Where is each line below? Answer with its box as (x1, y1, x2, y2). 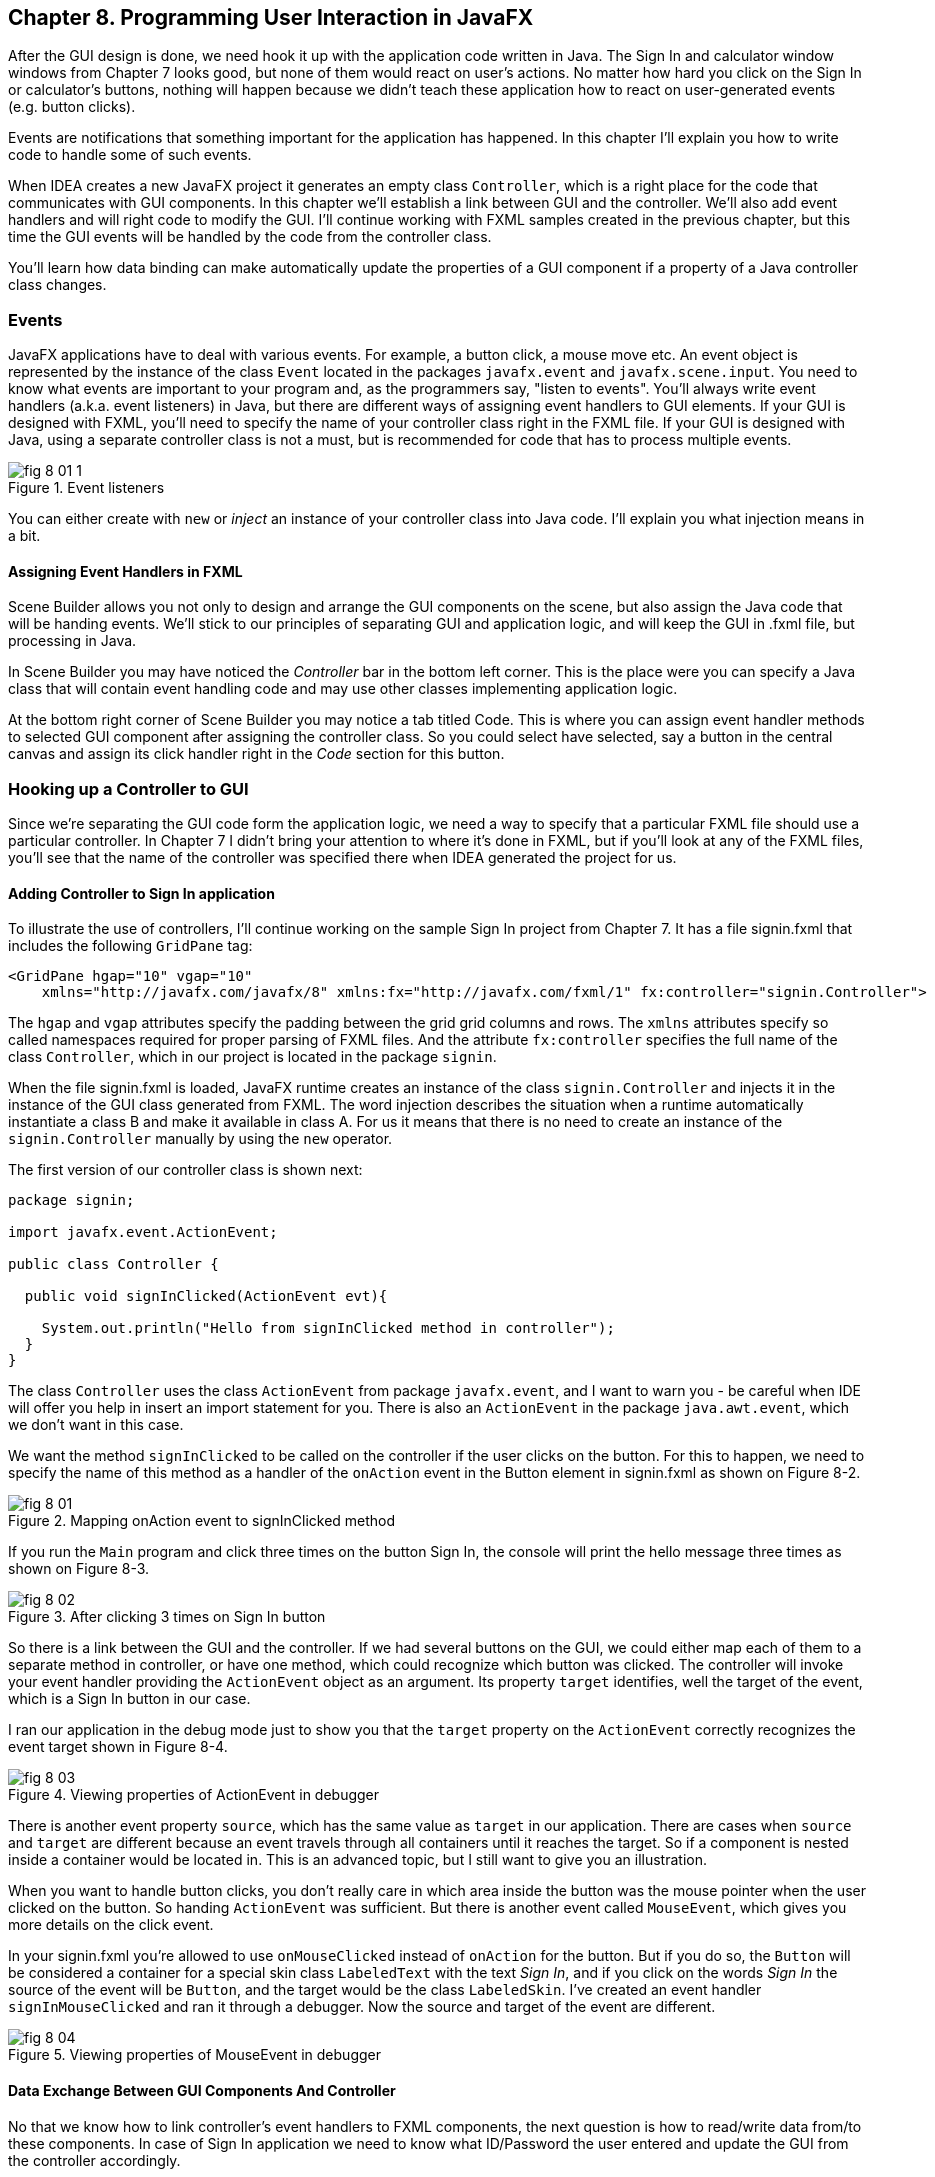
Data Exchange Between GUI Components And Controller (8, 2081, 396, 2099)
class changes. (8, 276, 107, 294)
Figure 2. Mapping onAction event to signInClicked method (8, 1512, 396, 1530)
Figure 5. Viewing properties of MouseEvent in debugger (8, 2046, 381, 2064)
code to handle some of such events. (8, 146, 252, 164)
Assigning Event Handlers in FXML (8, 562, 243, 580)
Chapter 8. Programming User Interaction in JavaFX (8, 5, 534, 30)
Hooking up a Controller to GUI (8, 778, 249, 799)
